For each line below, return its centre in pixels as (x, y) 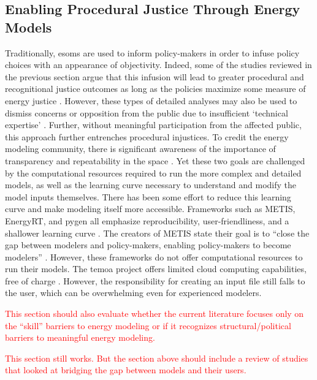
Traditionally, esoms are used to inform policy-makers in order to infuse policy (152, 52)
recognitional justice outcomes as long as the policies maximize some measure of (155, 89)
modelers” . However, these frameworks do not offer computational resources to (154, 256)
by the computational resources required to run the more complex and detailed (153, 173)
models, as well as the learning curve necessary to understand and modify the (151, 185)
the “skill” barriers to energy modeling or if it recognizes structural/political (148, 325)
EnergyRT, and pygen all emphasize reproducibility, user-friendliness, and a (147, 220)
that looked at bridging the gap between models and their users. (126, 370)
